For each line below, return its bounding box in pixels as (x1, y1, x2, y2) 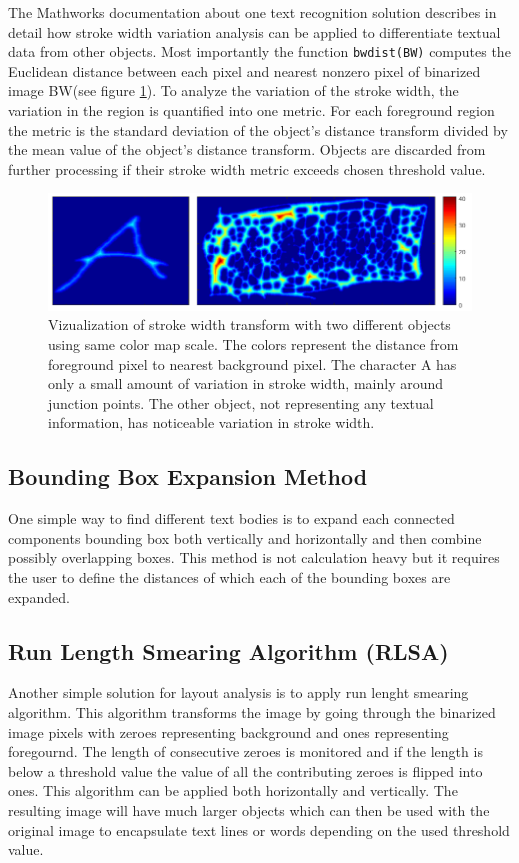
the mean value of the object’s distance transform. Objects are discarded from (8, 139, 486, 160)
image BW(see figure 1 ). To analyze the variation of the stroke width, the (8, 80, 459, 101)
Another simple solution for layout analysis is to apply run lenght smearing (8, 682, 469, 703)
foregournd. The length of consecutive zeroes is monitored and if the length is (8, 741, 483, 762)
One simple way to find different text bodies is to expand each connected (8, 508, 455, 529)
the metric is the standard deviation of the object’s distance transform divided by (8, 119, 508, 140)
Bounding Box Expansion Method (8, 461, 368, 492)
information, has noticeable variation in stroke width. (48, 412, 375, 433)
